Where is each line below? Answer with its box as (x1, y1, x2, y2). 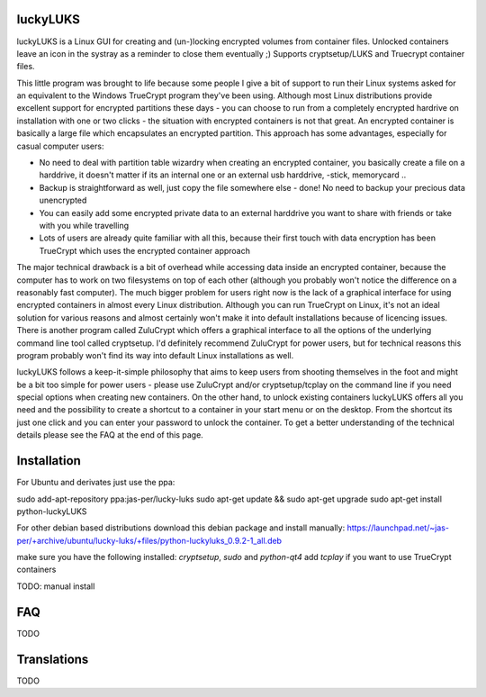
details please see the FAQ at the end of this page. (16, 430, 204, 440)
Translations (16, 651, 89, 666)
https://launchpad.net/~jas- (346, 522, 450, 533)
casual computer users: (16, 140, 104, 151)
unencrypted (39, 195, 87, 206)
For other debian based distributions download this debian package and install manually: (16, 522, 346, 533)
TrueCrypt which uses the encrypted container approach (39, 245, 251, 256)
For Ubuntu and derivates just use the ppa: (16, 477, 175, 488)
